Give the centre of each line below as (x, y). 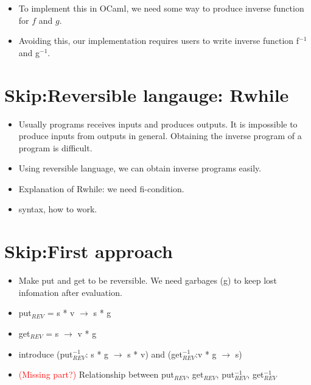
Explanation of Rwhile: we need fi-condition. (101, 188)
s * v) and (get (155, 354)
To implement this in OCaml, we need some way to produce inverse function (161, 8)
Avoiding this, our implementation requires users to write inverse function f (159, 41)
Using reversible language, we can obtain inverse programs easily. (140, 168)
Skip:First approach (89, 251)
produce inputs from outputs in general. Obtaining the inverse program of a (160, 136)
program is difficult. (55, 147)
